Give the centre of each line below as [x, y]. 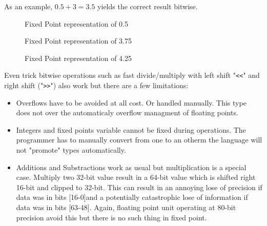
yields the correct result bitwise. [148, 6]
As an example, [28, 6]
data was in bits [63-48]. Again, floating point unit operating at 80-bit [126, 207]
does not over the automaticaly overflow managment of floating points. [127, 112]
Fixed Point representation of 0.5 [77, 23]
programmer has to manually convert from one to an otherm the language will [139, 140]
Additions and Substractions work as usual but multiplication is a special [131, 167]
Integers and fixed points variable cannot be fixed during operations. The [131, 129]
